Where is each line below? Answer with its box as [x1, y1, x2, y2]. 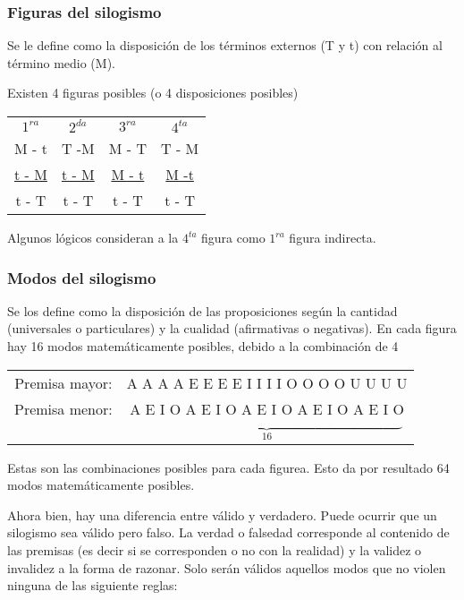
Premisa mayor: [14, 372, 113, 393]
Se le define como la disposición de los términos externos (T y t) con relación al [7, 36, 443, 55]
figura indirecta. [289, 228, 376, 246]
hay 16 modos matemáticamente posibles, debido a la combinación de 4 [7, 337, 399, 355]
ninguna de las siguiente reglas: [7, 576, 178, 595]
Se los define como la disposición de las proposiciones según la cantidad [7, 301, 398, 320]
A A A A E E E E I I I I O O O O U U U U [126, 372, 408, 393]
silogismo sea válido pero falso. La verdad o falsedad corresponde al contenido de [7, 523, 450, 542]
